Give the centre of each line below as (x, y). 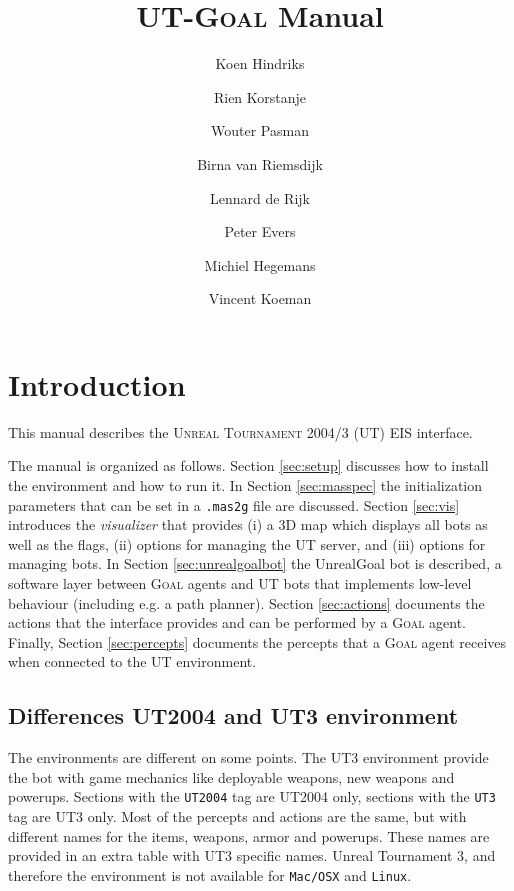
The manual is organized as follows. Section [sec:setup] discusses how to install (248, 465)
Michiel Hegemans (260, 264)
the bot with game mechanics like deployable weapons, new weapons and (231, 776)
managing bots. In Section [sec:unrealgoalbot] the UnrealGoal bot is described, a (255, 563)
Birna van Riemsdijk (260, 163)
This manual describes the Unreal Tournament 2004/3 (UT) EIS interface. (240, 431)
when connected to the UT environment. (132, 661)
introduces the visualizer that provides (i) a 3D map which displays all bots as (248, 524)
